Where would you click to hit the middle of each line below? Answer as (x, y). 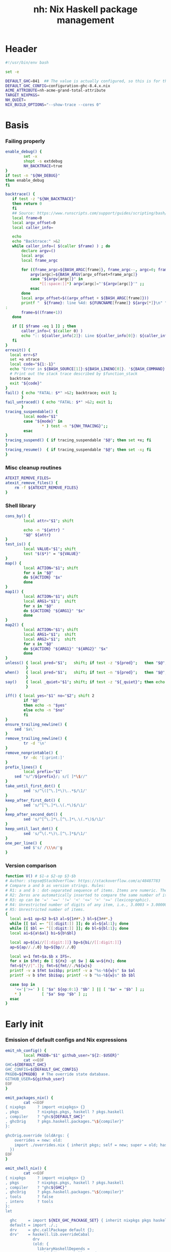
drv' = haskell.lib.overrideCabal (50, 1235)
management (85, 20)
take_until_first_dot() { (33, 786)
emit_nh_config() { (26, 1050)
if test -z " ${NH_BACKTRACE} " (44, 199)
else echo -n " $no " (44, 710)
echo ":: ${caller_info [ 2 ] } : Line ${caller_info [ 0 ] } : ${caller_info (95, 336)
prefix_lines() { (24, 767)
